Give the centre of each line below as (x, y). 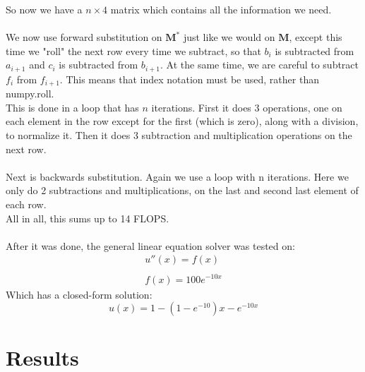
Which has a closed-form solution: (79, 294)
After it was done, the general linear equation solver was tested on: (150, 245)
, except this (316, 37)
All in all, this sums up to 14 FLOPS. (88, 218)
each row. (26, 204)
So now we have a (44, 9)
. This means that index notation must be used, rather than (189, 79)
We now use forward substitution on (84, 37)
